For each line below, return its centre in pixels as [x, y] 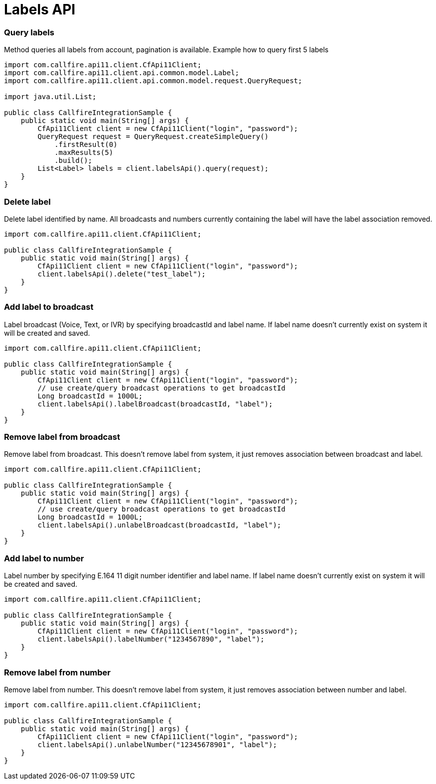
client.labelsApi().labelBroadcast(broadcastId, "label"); [155, 404]
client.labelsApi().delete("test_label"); [122, 274]
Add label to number [44, 558]
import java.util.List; [50, 97]
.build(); [73, 161]
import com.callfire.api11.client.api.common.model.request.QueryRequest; [153, 81]
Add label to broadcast [49, 307]
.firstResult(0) [86, 145]
